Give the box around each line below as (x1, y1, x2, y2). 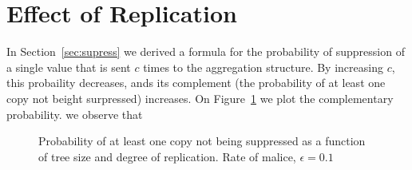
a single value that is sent (6, 58, 131, 75)
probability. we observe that (6, 105, 143, 122)
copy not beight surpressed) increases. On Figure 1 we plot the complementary (6, 89, 394, 106)
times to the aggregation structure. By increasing (143, 58, 383, 75)
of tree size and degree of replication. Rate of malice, (38, 148, 296, 164)
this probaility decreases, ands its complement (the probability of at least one (6, 74, 386, 91)
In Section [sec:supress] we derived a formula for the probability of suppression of (6, 43, 405, 60)
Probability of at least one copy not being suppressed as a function (38, 132, 366, 149)
